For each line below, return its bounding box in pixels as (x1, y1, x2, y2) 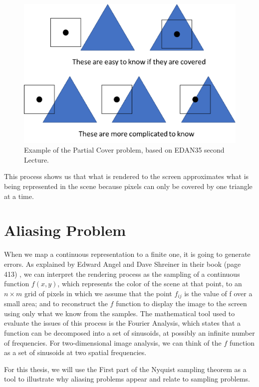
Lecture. (24, 154, 49, 165)
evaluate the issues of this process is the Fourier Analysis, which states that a (4, 318, 241, 328)
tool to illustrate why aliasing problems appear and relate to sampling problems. (4, 374, 250, 384)
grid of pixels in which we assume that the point (24, 288, 172, 298)
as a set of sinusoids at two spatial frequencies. (4, 347, 147, 358)
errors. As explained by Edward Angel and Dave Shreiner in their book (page (4, 258, 241, 269)
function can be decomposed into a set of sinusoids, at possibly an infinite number (4, 327, 255, 338)
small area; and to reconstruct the (4, 298, 108, 309)
